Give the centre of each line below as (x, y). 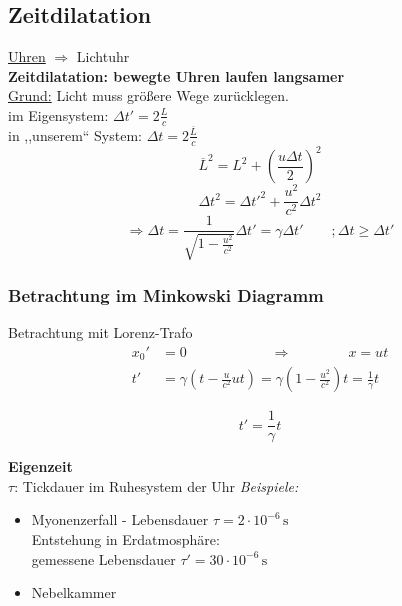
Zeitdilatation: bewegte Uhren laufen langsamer (176, 75)
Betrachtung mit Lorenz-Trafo (100, 332)
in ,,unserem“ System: (75, 134)
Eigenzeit (40, 466)
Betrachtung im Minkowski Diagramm (166, 294)
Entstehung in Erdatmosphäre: (125, 538)
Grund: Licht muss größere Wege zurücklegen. (148, 95)
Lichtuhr (103, 56)
